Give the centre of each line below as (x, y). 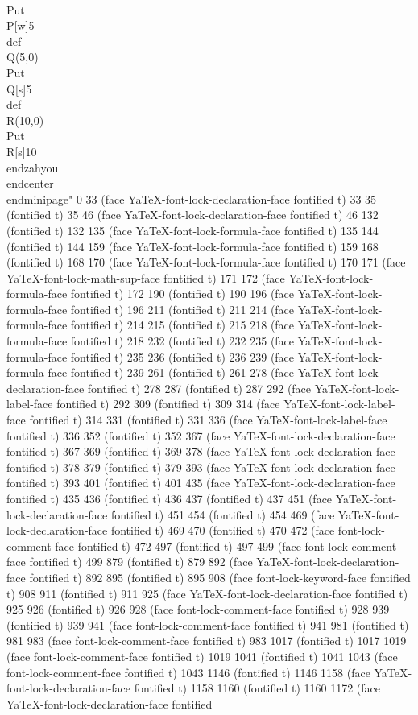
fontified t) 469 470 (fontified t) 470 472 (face (223, 530)
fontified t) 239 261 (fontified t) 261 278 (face (182, 372)
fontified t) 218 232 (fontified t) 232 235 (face (182, 341)
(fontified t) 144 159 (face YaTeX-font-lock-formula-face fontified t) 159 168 (192, 246)
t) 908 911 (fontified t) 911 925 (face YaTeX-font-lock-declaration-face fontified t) (207, 593)
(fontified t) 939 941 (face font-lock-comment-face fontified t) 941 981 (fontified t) (208, 624)
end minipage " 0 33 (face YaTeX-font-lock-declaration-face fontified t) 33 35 (192, 198)
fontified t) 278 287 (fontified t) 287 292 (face (199, 388)
